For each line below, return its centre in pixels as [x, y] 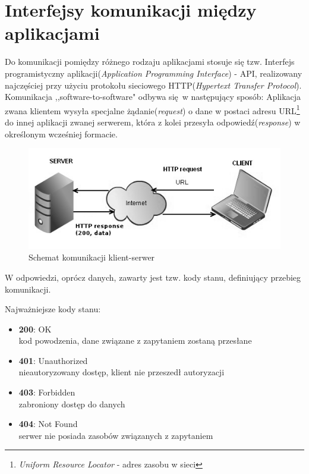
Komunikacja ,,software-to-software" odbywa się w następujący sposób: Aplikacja [153, 97]
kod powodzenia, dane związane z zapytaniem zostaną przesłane [135, 340]
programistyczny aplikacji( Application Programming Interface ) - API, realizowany [154, 73]
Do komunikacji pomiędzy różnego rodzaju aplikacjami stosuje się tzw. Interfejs [150, 62]
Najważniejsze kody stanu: [53, 309]
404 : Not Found [48, 424]
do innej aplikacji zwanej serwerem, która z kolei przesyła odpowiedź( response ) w [153, 122]
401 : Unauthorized [53, 360]
